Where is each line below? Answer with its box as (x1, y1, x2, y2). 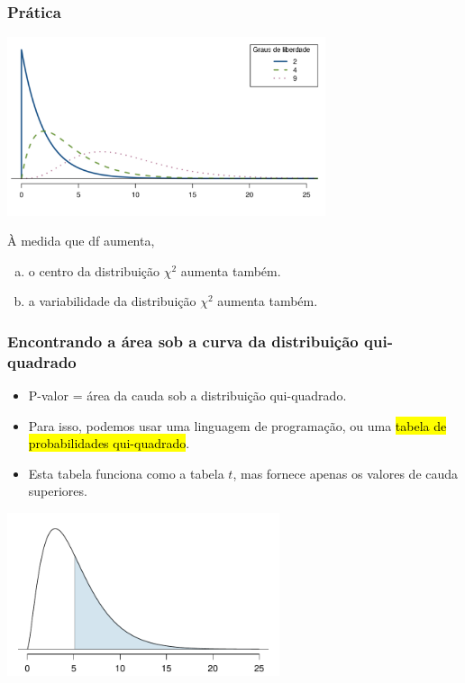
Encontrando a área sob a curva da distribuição (7, 329, 359, 352)
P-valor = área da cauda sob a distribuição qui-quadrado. (28, 386, 347, 405)
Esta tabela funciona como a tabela (28, 463, 224, 482)
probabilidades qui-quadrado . (28, 434, 190, 453)
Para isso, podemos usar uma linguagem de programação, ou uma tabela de (28, 416, 447, 435)
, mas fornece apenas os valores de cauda (232, 463, 459, 482)
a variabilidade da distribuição (28, 292, 196, 310)
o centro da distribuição (28, 261, 160, 280)
